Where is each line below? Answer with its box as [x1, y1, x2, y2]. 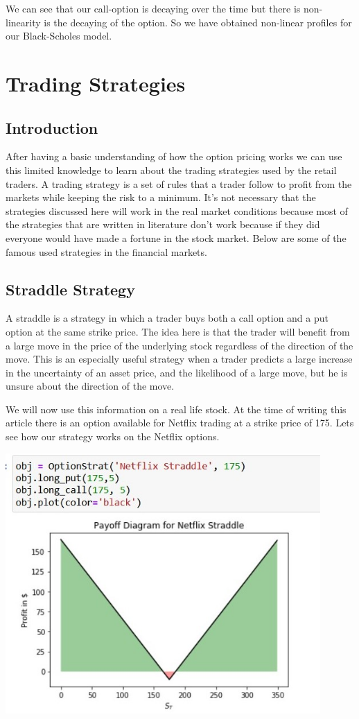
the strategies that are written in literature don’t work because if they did [6, 217, 320, 232]
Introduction [6, 116, 98, 138]
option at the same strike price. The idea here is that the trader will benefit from [6, 324, 350, 338]
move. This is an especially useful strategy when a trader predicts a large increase [6, 352, 353, 366]
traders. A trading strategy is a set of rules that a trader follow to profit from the [6, 176, 352, 191]
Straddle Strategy [6, 278, 135, 300]
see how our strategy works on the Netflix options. [6, 429, 220, 444]
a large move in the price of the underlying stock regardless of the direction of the [6, 338, 353, 352]
